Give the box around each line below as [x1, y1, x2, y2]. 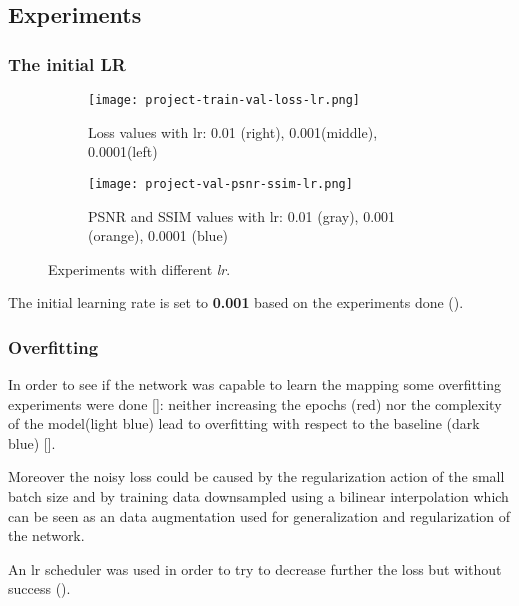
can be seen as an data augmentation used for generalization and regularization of [8, 505, 511, 526]
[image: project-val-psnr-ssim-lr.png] [88, 176, 353, 191]
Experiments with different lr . [48, 258, 231, 279]
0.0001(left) [88, 141, 158, 162]
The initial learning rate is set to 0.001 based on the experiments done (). [8, 292, 464, 313]
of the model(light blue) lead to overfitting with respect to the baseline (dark [8, 413, 480, 434]
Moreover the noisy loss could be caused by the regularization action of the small [8, 466, 505, 487]
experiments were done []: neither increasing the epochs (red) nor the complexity [8, 393, 502, 414]
